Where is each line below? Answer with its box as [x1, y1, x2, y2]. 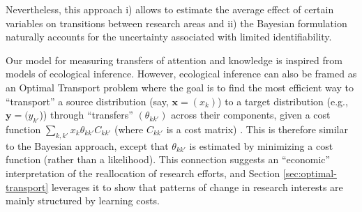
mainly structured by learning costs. [6, 193, 160, 208]
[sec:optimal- [282, 165, 337, 180]
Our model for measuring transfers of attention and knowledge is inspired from [6, 52, 342, 67]
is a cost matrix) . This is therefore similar [166, 121, 348, 136]
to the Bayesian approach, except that [6, 138, 169, 153]
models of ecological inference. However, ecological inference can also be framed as [6, 66, 357, 81]
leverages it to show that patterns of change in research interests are [51, 179, 343, 194]
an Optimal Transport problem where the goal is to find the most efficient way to [6, 79, 354, 94]
